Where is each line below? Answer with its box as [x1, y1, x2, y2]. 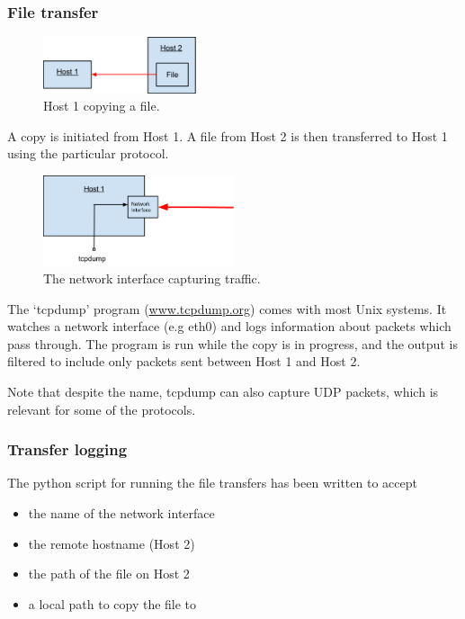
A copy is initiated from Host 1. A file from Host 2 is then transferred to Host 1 [7, 126, 448, 145]
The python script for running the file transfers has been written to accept [7, 473, 417, 492]
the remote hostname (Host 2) [28, 534, 195, 552]
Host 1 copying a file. [43, 96, 160, 115]
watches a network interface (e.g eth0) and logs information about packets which [7, 317, 452, 336]
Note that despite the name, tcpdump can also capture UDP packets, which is [7, 381, 439, 400]
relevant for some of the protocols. [7, 399, 196, 418]
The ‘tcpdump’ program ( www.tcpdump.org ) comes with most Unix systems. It [7, 299, 447, 318]
